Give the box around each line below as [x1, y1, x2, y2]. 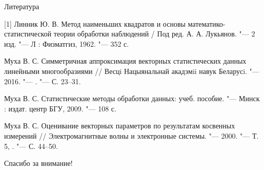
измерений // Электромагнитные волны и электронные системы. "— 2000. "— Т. [4, 130, 259, 141]
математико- [188, 18, 226, 29]
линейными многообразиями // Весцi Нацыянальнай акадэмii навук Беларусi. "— [4, 65, 259, 76]
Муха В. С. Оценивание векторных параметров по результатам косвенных [4, 120, 235, 131]
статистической [4, 28, 52, 39]
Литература [4, 1, 39, 11]
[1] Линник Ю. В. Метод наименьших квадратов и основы [4, 18, 186, 29]
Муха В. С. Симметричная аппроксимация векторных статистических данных [4, 55, 247, 66]
